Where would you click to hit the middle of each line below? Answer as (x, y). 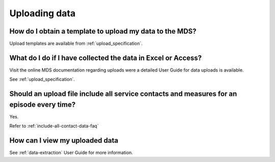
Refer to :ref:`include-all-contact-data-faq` (54, 126)
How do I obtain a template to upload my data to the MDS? (103, 31)
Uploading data (43, 13)
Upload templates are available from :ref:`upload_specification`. (76, 44)
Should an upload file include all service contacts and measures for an (123, 94)
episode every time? (43, 104)
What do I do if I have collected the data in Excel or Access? (106, 58)
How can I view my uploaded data (64, 140)
